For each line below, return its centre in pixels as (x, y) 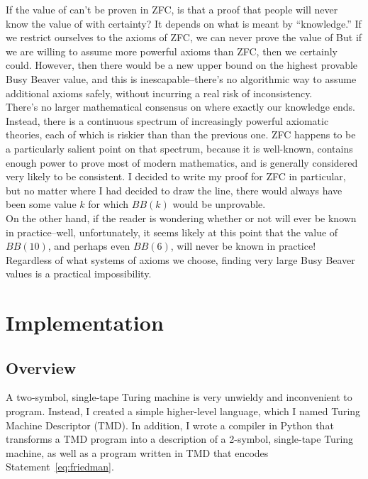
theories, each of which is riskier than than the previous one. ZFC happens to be (181, 134)
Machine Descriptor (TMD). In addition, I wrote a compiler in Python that (170, 425)
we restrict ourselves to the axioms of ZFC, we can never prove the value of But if (184, 37)
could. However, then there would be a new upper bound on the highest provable (182, 65)
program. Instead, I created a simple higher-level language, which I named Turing (183, 411)
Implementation (85, 323)
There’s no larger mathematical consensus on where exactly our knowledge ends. (180, 107)
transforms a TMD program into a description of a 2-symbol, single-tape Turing (180, 439)
